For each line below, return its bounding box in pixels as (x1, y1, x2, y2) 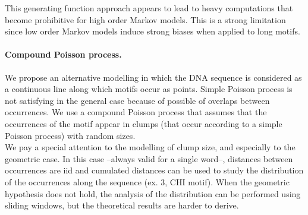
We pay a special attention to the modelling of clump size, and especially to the (5, 141, 296, 153)
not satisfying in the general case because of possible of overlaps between (5, 94, 270, 106)
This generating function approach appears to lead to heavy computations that (5, 2, 293, 14)
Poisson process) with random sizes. (5, 129, 136, 141)
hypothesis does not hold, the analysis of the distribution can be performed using (5, 187, 301, 200)
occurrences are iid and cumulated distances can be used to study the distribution (5, 164, 304, 176)
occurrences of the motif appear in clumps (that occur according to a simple (5, 117, 282, 129)
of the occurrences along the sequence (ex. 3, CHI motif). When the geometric (5, 175, 290, 188)
